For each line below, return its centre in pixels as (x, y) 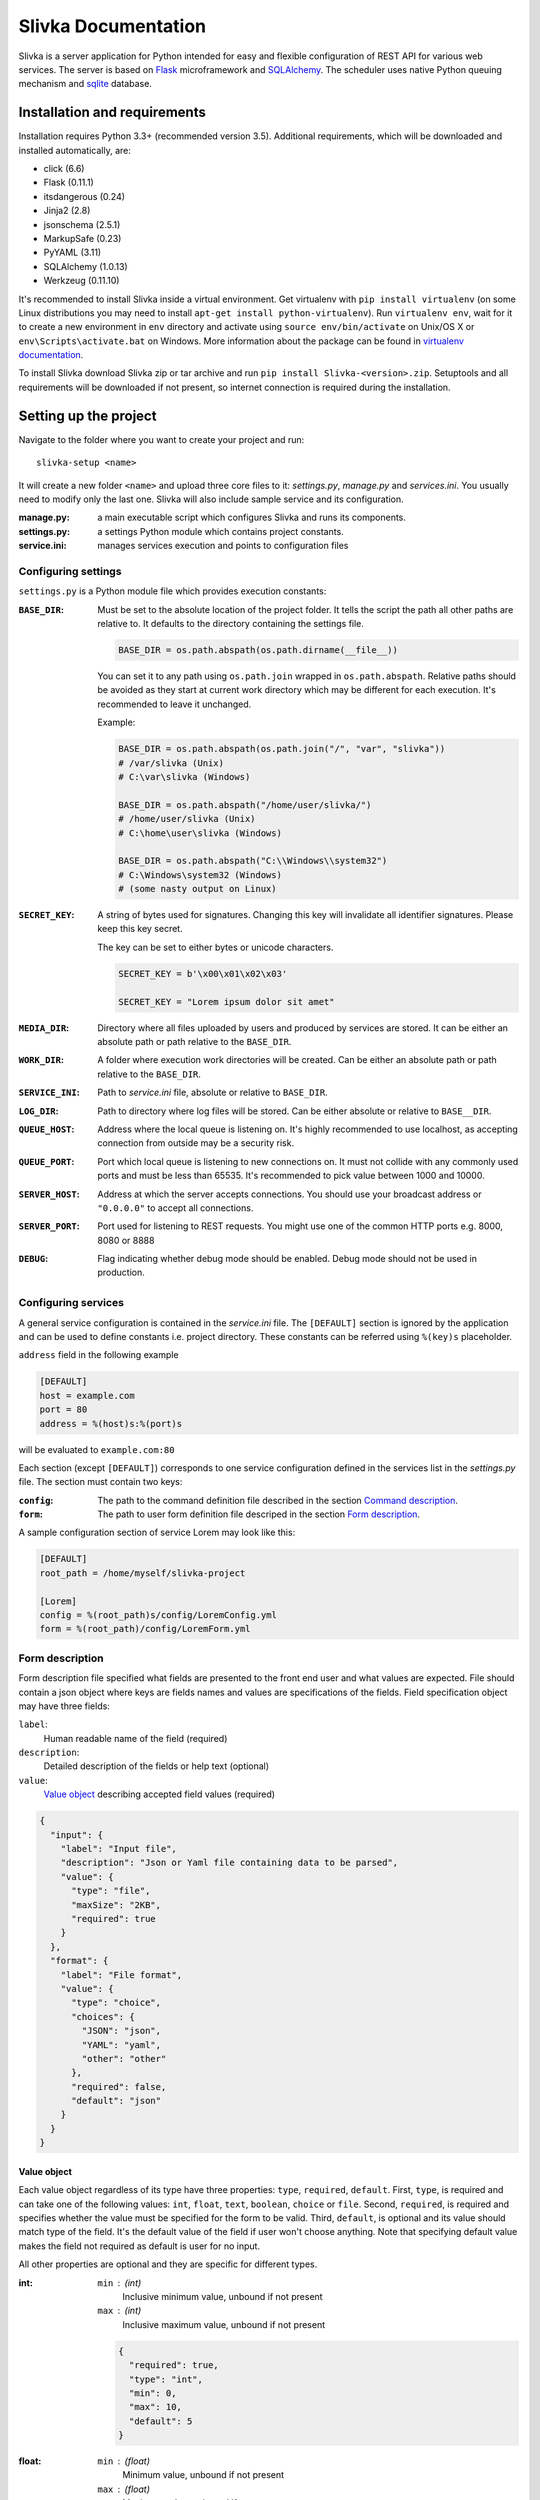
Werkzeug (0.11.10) (81, 281)
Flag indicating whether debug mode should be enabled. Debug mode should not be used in (287, 1259)
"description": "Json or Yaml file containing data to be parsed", (229, 1863)
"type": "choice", (116, 2003)
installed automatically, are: (75, 150)
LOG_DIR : (38, 1111)
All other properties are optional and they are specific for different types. (168, 2264)
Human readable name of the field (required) (135, 1738)
